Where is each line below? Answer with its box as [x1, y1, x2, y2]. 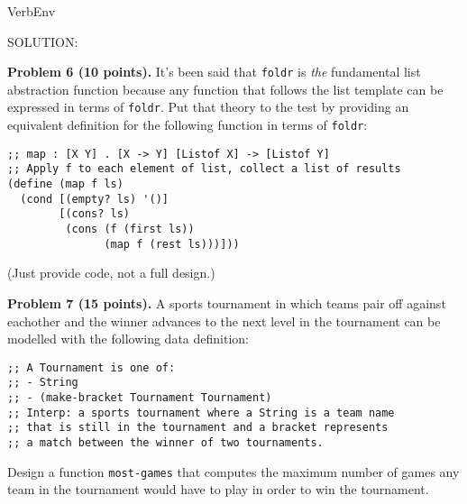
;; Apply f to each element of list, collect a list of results [7, 162, 401, 176]
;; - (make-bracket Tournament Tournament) [7, 391, 272, 405]
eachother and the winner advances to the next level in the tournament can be [7, 311, 441, 330]
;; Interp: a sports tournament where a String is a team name [7, 406, 395, 419]
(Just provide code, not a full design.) [7, 263, 215, 282]
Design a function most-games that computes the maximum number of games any [7, 462, 460, 481]
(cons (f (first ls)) [65, 223, 195, 236]
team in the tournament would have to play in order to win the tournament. [7, 480, 429, 499]
